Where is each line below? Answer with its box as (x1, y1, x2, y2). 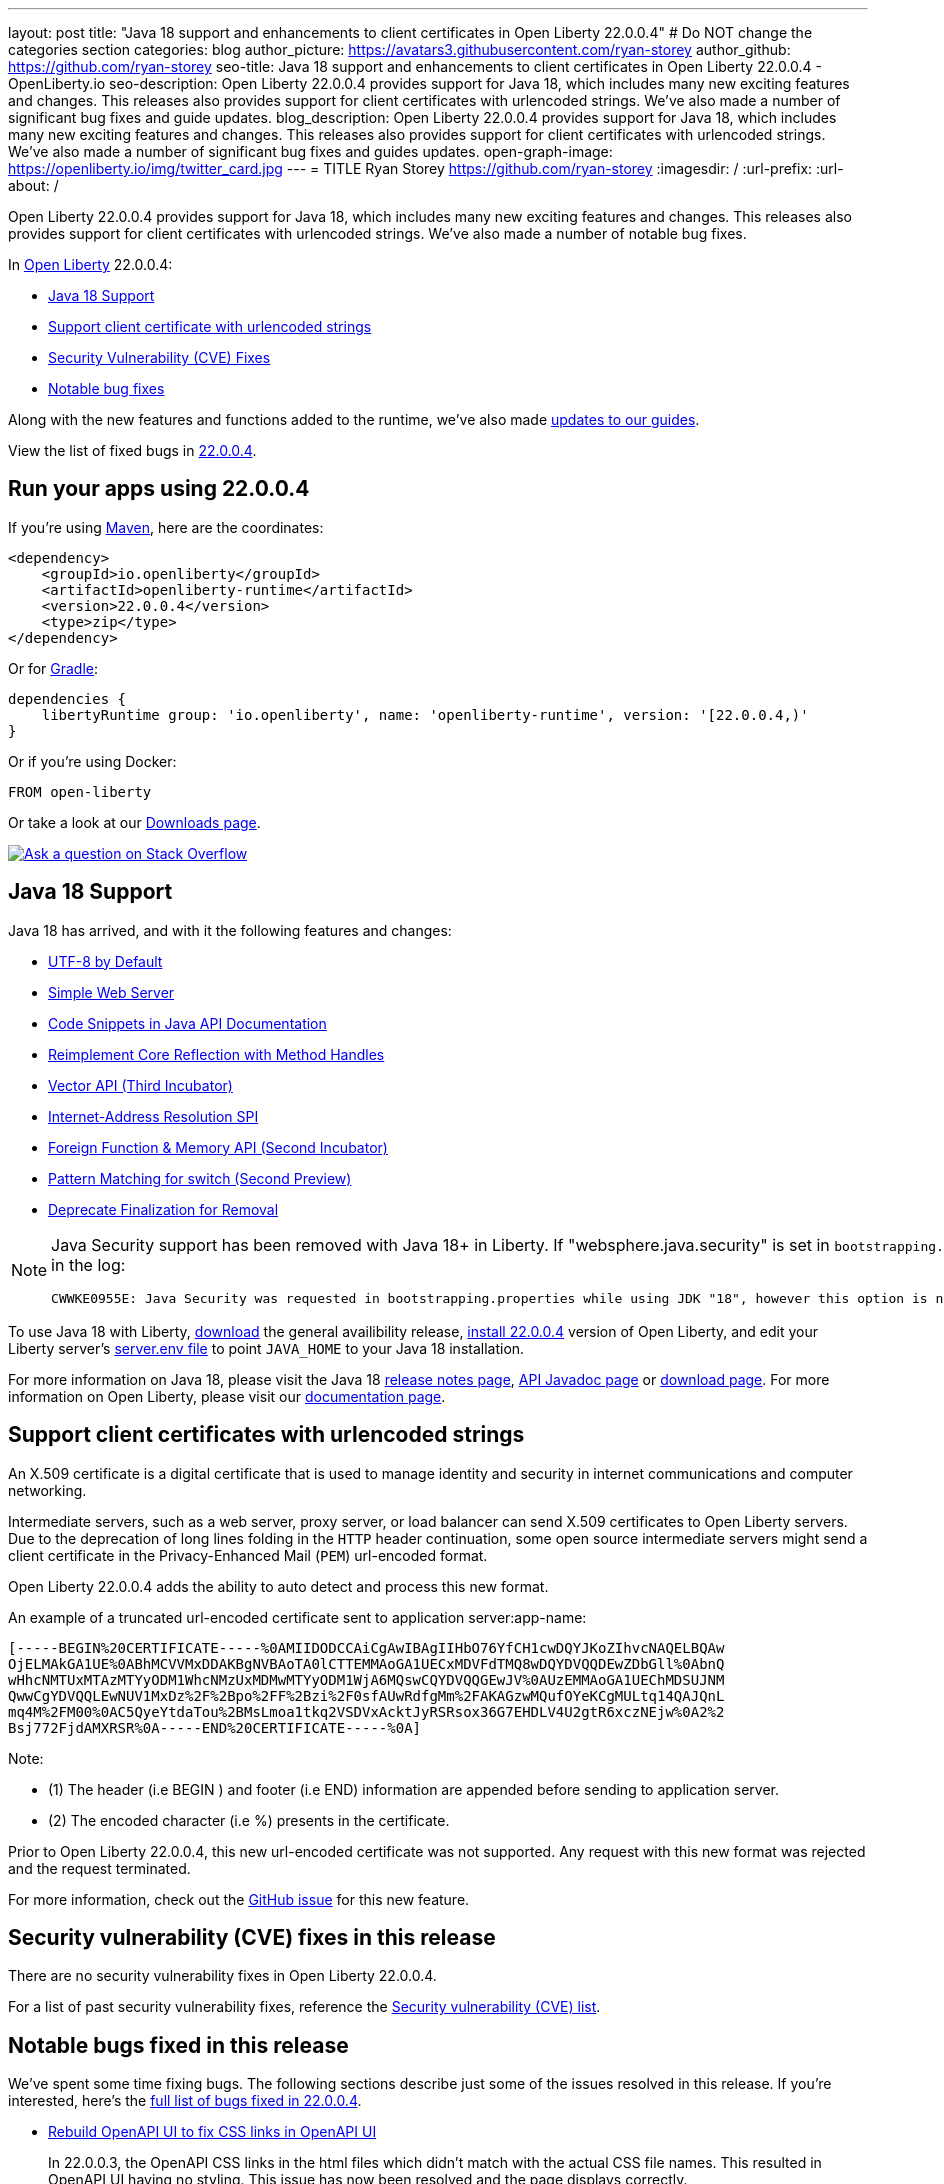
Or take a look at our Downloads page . (8, 813, 261, 831)
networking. (8, 1481, 87, 1499)
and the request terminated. (8, 1859, 191, 1877)
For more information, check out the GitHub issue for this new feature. (8, 1890, 470, 1908)
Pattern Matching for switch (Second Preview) (48, 1169, 352, 1187)
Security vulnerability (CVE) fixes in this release (8, 1924, 496, 1950)
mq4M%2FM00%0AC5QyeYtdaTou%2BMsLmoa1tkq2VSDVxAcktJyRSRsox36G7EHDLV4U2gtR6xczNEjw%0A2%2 (8, 1703, 725, 1720)
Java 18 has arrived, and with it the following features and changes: (8, 921, 452, 939)
